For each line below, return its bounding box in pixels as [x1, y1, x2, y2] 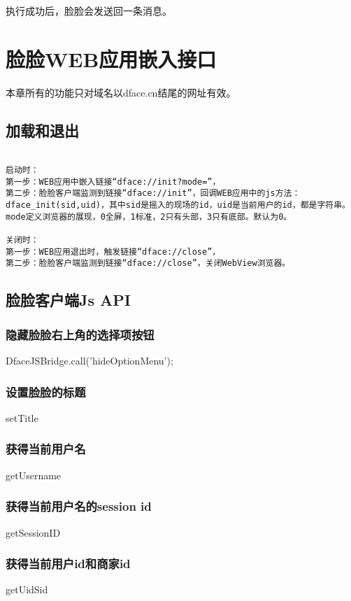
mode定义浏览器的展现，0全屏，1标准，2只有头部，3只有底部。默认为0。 [6, 211, 292, 222]
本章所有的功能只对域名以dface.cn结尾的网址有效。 [6, 85, 236, 99]
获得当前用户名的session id [6, 497, 152, 515]
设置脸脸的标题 [6, 383, 86, 400]
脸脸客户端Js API [6, 289, 131, 311]
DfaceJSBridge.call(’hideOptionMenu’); [6, 353, 173, 368]
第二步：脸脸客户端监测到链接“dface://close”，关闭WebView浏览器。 [6, 258, 291, 269]
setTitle [6, 410, 38, 425]
